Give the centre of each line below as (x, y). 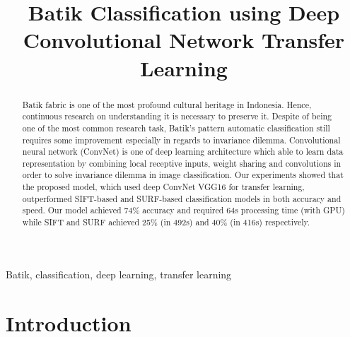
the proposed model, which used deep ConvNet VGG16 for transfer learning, (163, 187)
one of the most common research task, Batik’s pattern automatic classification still (176, 128)
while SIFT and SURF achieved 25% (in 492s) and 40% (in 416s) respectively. (166, 222)
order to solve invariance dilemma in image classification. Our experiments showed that (183, 175)
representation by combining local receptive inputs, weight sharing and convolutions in (182, 163)
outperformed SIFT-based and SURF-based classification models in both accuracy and (182, 198)
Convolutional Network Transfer (184, 40)
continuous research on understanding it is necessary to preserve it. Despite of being (177, 116)
